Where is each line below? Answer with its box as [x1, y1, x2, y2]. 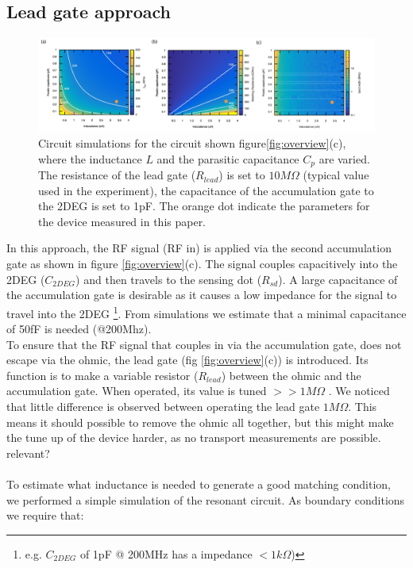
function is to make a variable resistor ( [6, 367, 199, 383]
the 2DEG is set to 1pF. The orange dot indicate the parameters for [38, 198, 370, 214]
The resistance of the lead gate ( [38, 167, 196, 183]
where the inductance [38, 150, 142, 167]
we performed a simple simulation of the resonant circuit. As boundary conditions [6, 491, 405, 508]
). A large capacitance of [278, 271, 398, 287]
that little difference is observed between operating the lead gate [6, 398, 320, 415]
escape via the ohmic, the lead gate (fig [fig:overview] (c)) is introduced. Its [6, 351, 369, 368]
